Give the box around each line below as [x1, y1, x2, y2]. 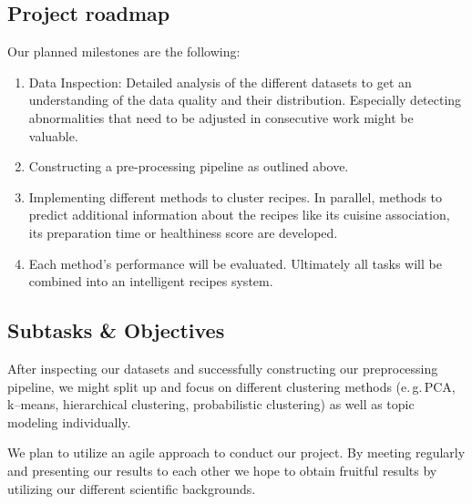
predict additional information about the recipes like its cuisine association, [28, 205, 450, 224]
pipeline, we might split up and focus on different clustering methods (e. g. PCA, [7, 376, 456, 396]
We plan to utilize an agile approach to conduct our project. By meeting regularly [7, 443, 466, 462]
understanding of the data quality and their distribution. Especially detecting [28, 90, 462, 109]
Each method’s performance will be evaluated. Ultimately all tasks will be [28, 253, 442, 273]
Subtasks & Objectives [7, 316, 225, 345]
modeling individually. [7, 412, 131, 431]
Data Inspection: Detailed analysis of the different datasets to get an [28, 72, 412, 91]
